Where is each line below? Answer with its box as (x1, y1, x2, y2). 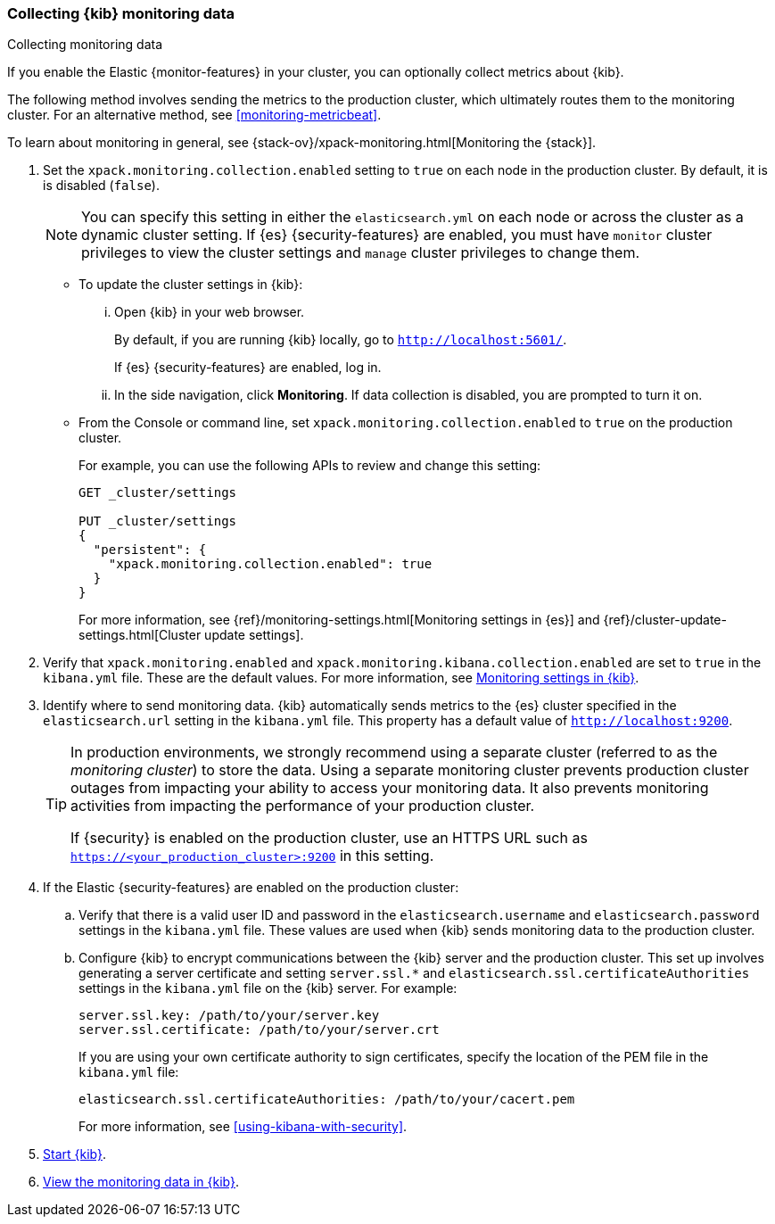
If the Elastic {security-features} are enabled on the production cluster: (43, 880, 459, 896)
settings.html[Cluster (78, 627, 202, 643)
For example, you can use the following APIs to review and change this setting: (78, 458, 541, 474)
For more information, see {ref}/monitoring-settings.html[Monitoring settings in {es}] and (78, 612, 600, 628)
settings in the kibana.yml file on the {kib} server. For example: (78, 980, 458, 997)
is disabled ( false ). (43, 178, 160, 194)
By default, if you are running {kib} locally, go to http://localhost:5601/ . (114, 332, 567, 348)
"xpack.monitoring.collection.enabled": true (108, 557, 433, 572)
